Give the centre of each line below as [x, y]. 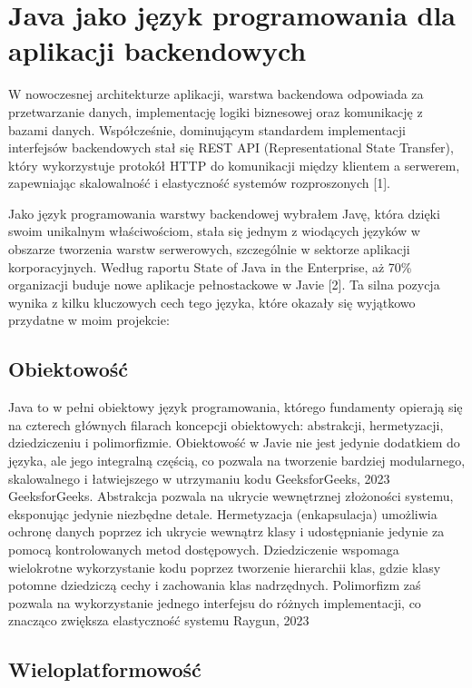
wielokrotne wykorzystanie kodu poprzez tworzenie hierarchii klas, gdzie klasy [225, 567]
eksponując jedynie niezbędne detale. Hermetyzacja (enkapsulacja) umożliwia [223, 513]
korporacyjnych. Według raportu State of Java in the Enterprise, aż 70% [210, 266]
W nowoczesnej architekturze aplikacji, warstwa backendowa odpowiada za [216, 94]
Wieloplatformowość [105, 669]
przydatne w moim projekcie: [89, 320]
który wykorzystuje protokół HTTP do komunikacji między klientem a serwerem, [234, 165]
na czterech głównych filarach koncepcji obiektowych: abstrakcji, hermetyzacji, [226, 424]
